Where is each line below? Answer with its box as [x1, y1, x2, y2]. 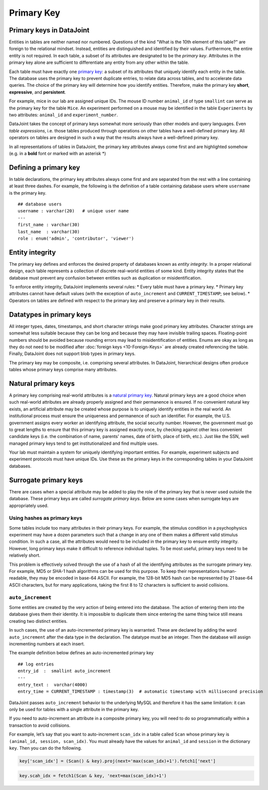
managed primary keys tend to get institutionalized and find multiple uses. [9, 440, 159, 446]
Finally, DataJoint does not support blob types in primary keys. [9, 351, 136, 357]
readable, [9, 575, 28, 581]
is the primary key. [9, 190, 47, 196]
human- [220, 568, 237, 574]
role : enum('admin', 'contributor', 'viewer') [18, 235, 134, 241]
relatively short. [9, 552, 41, 559]
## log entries [18, 661, 54, 667]
